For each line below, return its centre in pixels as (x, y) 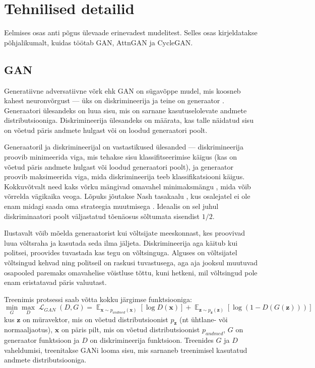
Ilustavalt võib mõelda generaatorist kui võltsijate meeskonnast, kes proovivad (125, 233)
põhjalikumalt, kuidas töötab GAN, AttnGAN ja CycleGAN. (99, 42)
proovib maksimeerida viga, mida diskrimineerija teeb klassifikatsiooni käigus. (124, 176)
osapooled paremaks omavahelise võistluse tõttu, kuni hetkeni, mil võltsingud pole (131, 272)
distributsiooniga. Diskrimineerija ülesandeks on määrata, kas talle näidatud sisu (129, 120)
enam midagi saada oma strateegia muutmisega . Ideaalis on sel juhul (111, 206)
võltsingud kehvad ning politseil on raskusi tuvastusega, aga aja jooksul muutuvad (131, 263)
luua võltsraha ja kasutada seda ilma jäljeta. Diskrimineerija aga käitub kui (121, 242)
